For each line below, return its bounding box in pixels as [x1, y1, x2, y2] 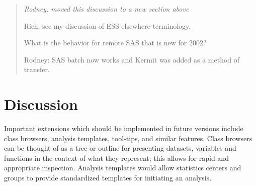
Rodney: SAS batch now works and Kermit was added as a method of [24, 54, 240, 65]
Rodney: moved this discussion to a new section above [24, 4, 189, 14]
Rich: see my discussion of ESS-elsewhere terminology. [24, 20, 191, 31]
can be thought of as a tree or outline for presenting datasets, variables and [4, 143, 236, 153]
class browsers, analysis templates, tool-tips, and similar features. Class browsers [4, 133, 252, 143]
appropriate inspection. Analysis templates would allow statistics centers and [4, 162, 241, 173]
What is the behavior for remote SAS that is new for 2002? [24, 37, 207, 48]
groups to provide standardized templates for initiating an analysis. [4, 172, 212, 183]
